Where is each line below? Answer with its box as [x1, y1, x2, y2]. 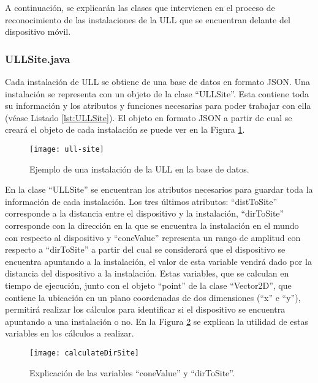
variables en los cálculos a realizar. [5, 327, 134, 340]
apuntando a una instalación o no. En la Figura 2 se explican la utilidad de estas [5, 314, 309, 327]
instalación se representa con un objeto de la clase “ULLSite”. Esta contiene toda [5, 87, 309, 100]
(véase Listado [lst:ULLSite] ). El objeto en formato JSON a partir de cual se [5, 111, 292, 124]
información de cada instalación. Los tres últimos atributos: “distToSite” [5, 195, 278, 207]
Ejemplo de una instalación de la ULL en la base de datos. [29, 162, 249, 175]
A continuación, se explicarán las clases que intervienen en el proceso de [5, 1, 275, 13]
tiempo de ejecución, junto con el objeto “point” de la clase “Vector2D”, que [5, 278, 292, 291]
